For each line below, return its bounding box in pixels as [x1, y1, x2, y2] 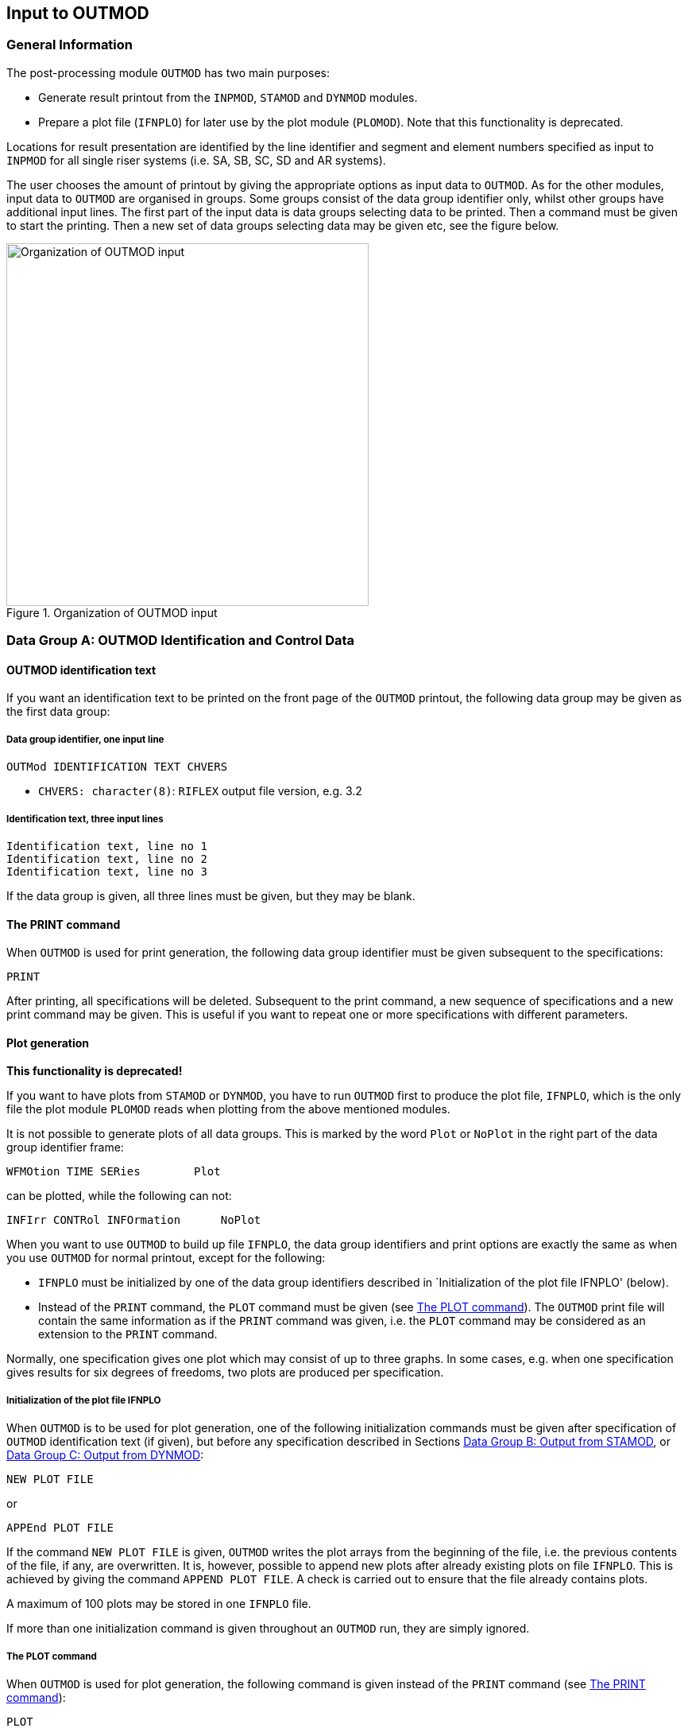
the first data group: [6, 705, 110, 719]
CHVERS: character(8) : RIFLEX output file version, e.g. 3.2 [38, 784, 362, 798]
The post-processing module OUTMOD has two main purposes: [6, 65, 330, 80]
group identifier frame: [6, 1140, 124, 1155]
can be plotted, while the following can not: [6, 1189, 232, 1203]
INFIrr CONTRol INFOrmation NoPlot [6, 1214, 261, 1227]
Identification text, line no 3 [6, 864, 207, 878]
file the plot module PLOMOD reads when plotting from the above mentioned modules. [6, 1102, 450, 1116]
